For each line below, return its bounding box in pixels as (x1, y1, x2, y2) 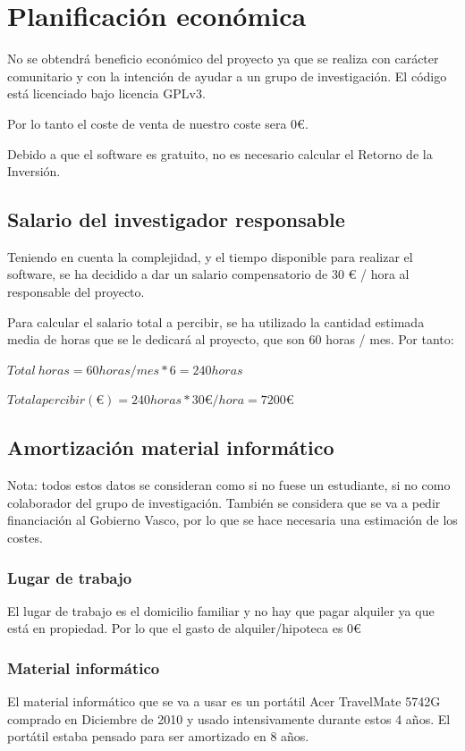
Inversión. (7, 162, 61, 181)
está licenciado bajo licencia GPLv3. (7, 84, 206, 103)
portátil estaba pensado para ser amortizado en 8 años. (7, 727, 309, 746)
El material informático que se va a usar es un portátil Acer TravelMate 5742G (7, 692, 441, 711)
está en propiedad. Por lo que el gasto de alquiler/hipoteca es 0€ (7, 619, 361, 637)
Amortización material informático (7, 434, 334, 461)
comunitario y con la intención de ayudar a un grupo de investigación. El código (7, 66, 447, 85)
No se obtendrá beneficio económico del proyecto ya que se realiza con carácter (7, 49, 439, 68)
